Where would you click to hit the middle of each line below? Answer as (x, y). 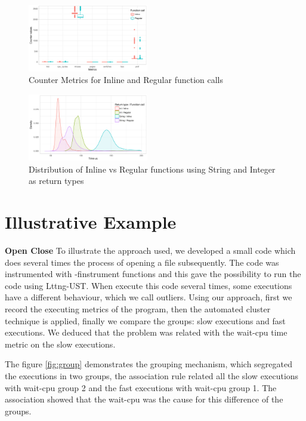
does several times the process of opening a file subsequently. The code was (142, 262)
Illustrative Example (91, 222)
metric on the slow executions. (60, 344)
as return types (56, 181)
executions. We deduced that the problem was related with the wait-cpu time (146, 332)
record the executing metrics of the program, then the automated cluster (138, 309)
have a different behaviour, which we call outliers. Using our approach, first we (149, 297)
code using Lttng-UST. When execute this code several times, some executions (149, 285)
